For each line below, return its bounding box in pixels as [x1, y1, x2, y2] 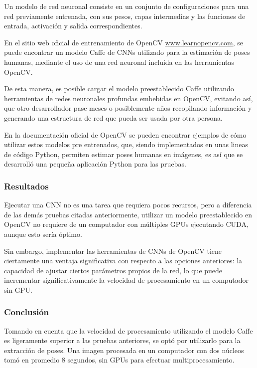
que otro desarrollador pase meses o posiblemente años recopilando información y [4, 103, 252, 113]
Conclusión [4, 306, 49, 318]
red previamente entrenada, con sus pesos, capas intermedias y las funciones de [4, 10, 246, 21]
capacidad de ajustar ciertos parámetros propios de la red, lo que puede [4, 265, 223, 275]
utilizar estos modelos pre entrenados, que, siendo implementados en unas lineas [4, 139, 248, 150]
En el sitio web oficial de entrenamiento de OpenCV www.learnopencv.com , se [4, 37, 243, 47]
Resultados [4, 180, 49, 192]
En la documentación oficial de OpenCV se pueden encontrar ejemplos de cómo [4, 129, 247, 140]
